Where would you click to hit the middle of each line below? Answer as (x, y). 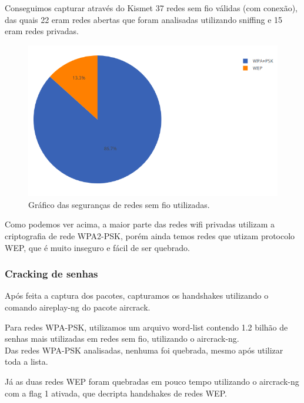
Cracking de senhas (51, 274)
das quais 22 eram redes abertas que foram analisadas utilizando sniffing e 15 (144, 19)
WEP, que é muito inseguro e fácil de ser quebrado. (97, 247)
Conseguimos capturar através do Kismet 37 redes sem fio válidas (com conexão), (151, 8)
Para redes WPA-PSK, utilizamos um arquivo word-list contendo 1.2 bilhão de (146, 327)
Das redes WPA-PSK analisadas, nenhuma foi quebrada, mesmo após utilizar (144, 350)
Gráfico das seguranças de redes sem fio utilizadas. (119, 204)
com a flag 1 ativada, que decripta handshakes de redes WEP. (116, 393)
